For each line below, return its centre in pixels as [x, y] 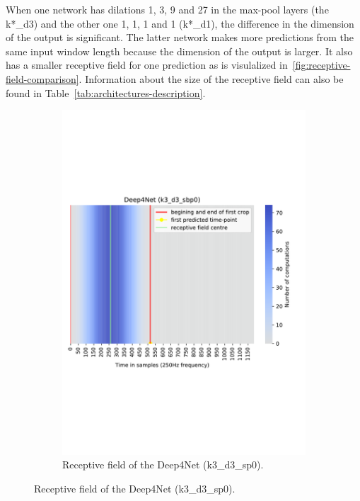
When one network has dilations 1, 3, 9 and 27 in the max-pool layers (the [167, 9]
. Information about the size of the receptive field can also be [211, 78]
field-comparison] [42, 78]
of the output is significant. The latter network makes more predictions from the [180, 37]
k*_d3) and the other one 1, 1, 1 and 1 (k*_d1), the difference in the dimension [180, 23]
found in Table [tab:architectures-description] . [106, 92]
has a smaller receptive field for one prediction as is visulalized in [147, 65]
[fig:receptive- [321, 65]
